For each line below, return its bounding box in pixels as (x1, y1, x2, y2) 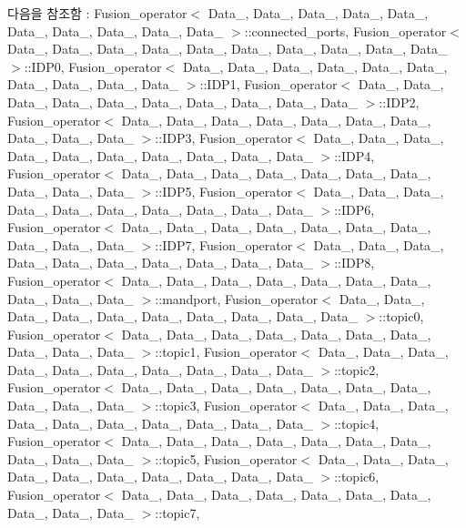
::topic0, (379, 307, 424, 326)
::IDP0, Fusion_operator (24, 56, 162, 76)
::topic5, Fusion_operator (155, 449, 298, 468)
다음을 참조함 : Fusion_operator (7, 4, 187, 22)
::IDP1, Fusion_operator (199, 75, 338, 94)
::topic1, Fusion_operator (155, 342, 298, 361)
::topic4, (334, 413, 380, 432)
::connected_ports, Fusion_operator (244, 21, 447, 40)
